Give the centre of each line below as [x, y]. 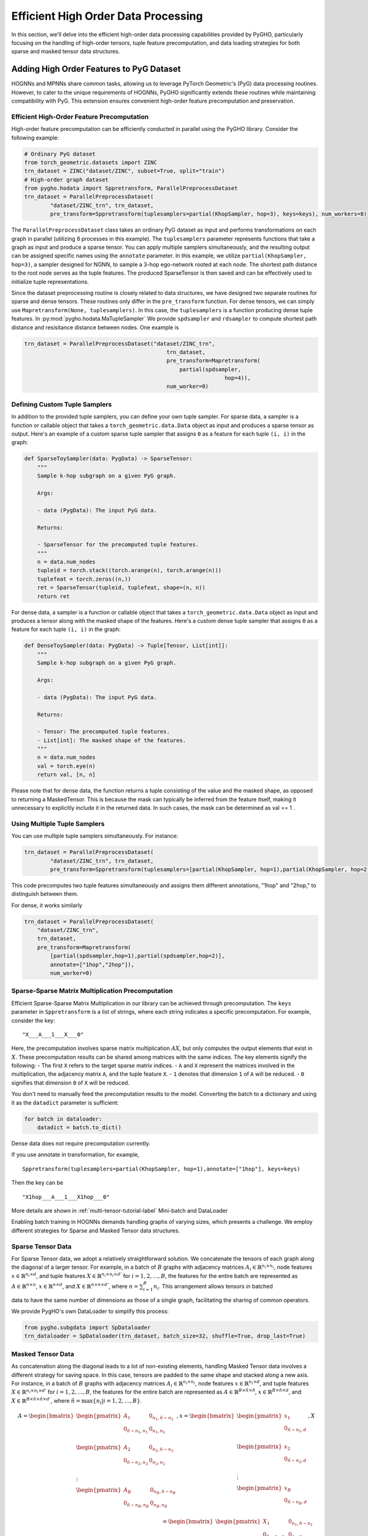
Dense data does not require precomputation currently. [81, 1143]
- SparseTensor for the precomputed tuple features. [118, 545]
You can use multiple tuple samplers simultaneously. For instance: [95, 836]
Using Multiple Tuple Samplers [58, 823]
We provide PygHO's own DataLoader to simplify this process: [90, 1311]
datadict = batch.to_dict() [79, 1128]
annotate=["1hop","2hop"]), [92, 964]
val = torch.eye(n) [67, 766]
